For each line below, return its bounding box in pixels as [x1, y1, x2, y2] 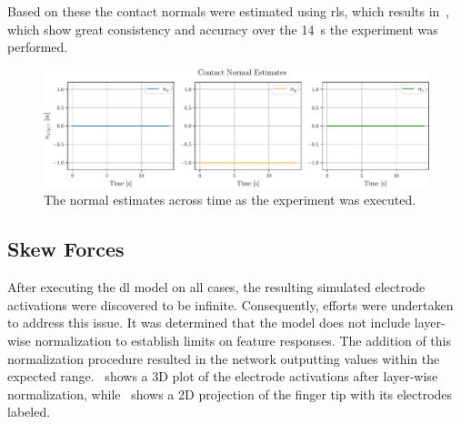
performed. [7, 37, 68, 56]
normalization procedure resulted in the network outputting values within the [7, 348, 440, 368]
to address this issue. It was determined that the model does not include [7, 313, 411, 332]
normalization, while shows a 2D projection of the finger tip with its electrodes [7, 384, 453, 403]
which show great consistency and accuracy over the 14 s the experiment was [7, 19, 438, 38]
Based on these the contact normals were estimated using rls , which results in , [7, 2, 450, 20]
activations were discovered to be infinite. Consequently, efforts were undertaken [7, 295, 454, 314]
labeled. [7, 402, 51, 421]
